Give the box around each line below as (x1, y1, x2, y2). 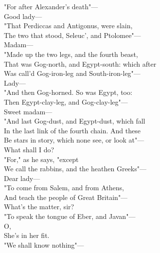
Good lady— (4, 11, 42, 21)
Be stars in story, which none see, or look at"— (4, 135, 144, 145)
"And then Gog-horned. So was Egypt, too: (4, 87, 132, 97)
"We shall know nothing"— (4, 239, 84, 250)
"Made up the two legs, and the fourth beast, (4, 49, 138, 59)
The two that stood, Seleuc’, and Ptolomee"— (4, 30, 141, 40)
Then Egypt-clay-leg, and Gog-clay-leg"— (4, 96, 128, 107)
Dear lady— (4, 173, 40, 183)
